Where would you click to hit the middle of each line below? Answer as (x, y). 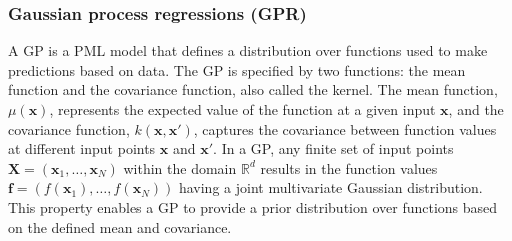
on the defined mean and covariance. (120, 226)
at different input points (82, 148)
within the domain (180, 167)
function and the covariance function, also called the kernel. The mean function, (253, 89)
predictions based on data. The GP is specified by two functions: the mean (237, 69)
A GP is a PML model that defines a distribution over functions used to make (248, 50)
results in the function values (349, 167)
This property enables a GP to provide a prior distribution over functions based (253, 206)
